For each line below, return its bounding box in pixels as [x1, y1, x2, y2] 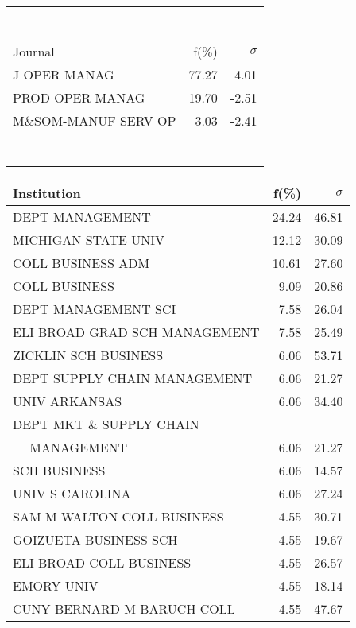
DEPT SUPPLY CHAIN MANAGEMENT [13, 369, 253, 387]
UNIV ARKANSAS [13, 392, 122, 410]
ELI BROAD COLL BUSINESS [13, 553, 192, 572]
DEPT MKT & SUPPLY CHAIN [13, 415, 199, 433]
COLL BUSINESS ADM [13, 254, 150, 272]
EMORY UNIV [13, 576, 99, 595]
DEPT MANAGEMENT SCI [13, 300, 176, 318]
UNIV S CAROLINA [13, 484, 131, 502]
